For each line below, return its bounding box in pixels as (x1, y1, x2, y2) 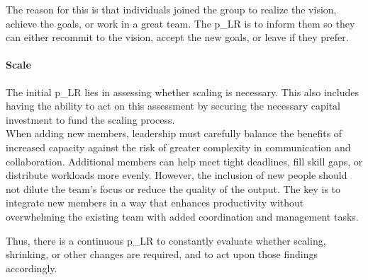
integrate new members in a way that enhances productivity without (6, 195, 304, 210)
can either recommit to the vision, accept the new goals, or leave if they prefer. (6, 30, 349, 45)
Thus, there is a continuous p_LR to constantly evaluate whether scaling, (6, 233, 326, 247)
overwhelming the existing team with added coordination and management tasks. (6, 209, 359, 223)
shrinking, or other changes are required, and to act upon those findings (6, 247, 318, 262)
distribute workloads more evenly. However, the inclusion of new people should (6, 168, 347, 182)
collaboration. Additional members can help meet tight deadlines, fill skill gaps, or (6, 153, 363, 168)
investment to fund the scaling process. (6, 112, 175, 127)
